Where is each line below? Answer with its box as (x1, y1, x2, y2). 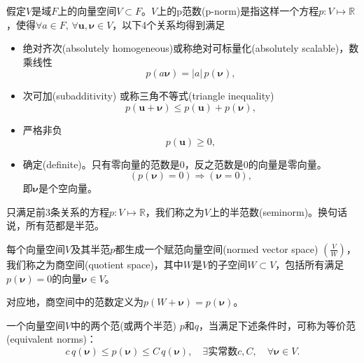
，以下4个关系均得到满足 (112, 17, 225, 32)
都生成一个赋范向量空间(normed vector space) (115, 241, 318, 256)
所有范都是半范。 (25, 218, 104, 233)
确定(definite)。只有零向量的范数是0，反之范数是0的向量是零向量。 (22, 156, 327, 171)
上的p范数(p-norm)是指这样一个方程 (157, 4, 319, 18)
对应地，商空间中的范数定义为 (6, 294, 143, 309)
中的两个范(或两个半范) (71, 317, 177, 332)
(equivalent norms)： (6, 331, 97, 346)
